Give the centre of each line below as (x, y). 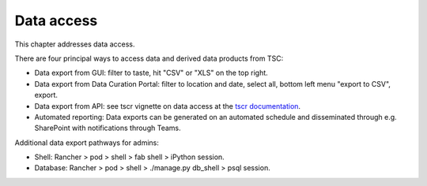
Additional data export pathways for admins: (87, 143)
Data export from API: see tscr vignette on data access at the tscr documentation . (167, 106)
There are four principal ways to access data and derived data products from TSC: (149, 58)
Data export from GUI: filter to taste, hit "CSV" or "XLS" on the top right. (151, 73)
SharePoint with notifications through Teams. (108, 128)
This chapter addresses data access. (75, 44)
